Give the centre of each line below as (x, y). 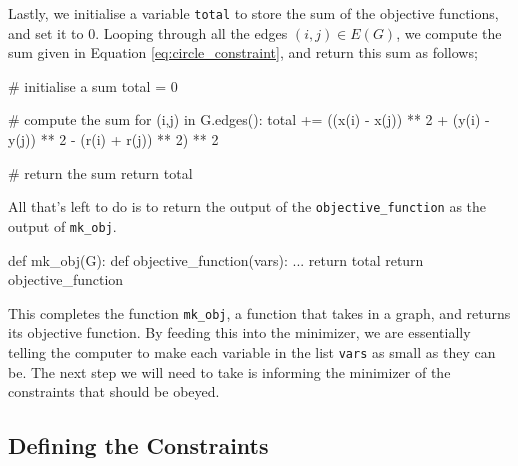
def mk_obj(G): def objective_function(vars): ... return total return (216, 259)
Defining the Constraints (138, 445)
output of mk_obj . (62, 225)
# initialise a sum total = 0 (93, 85)
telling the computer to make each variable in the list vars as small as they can (252, 351)
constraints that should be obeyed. (114, 391)
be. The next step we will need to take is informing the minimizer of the (229, 371)
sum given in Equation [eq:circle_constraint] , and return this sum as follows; (243, 52)
